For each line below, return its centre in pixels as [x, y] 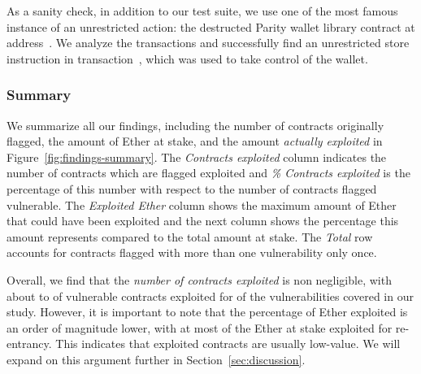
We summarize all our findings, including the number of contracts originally [195, 125]
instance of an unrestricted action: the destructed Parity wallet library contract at [211, 26]
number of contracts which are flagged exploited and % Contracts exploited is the [208, 173]
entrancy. [29, 344]
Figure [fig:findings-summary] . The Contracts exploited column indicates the [197, 157]
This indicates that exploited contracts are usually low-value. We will [228, 344]
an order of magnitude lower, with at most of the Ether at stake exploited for [200, 327]
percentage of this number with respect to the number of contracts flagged [192, 188]
